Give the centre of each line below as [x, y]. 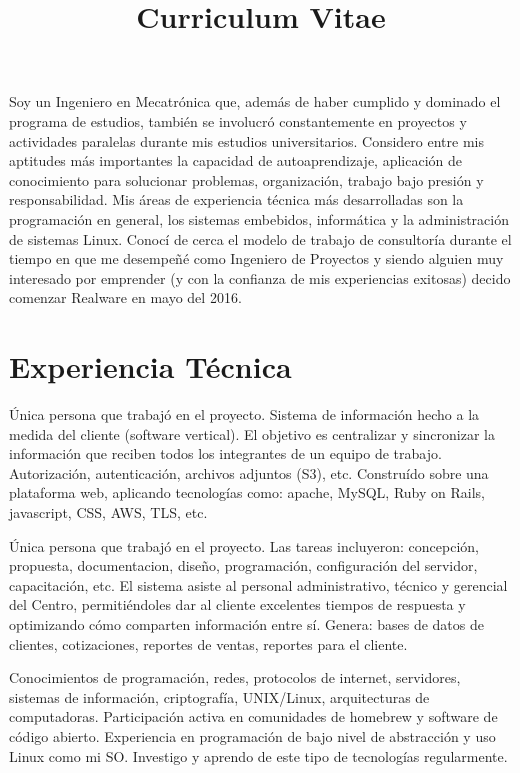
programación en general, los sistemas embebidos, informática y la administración [259, 218]
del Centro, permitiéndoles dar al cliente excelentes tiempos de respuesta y [237, 604]
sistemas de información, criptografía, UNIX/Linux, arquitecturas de [219, 696]
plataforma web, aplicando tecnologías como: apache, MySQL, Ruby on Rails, [247, 492]
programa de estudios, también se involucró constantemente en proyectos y [238, 120]
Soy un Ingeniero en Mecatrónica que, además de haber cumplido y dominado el [255, 101]
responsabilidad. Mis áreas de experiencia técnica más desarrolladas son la [236, 199]
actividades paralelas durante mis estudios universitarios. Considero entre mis [246, 140]
